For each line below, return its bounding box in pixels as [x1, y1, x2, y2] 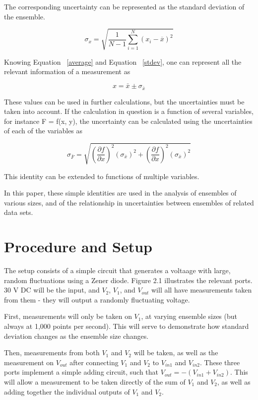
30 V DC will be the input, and [4, 285, 100, 295]
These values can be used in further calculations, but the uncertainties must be [4, 96, 245, 106]
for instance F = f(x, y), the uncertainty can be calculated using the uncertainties [4, 115, 253, 126]
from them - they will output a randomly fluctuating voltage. [4, 294, 190, 304]
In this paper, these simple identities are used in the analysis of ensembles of [4, 188, 237, 198]
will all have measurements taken [151, 285, 252, 295]
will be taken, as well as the [133, 347, 218, 358]
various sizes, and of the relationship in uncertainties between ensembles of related [4, 197, 254, 207]
